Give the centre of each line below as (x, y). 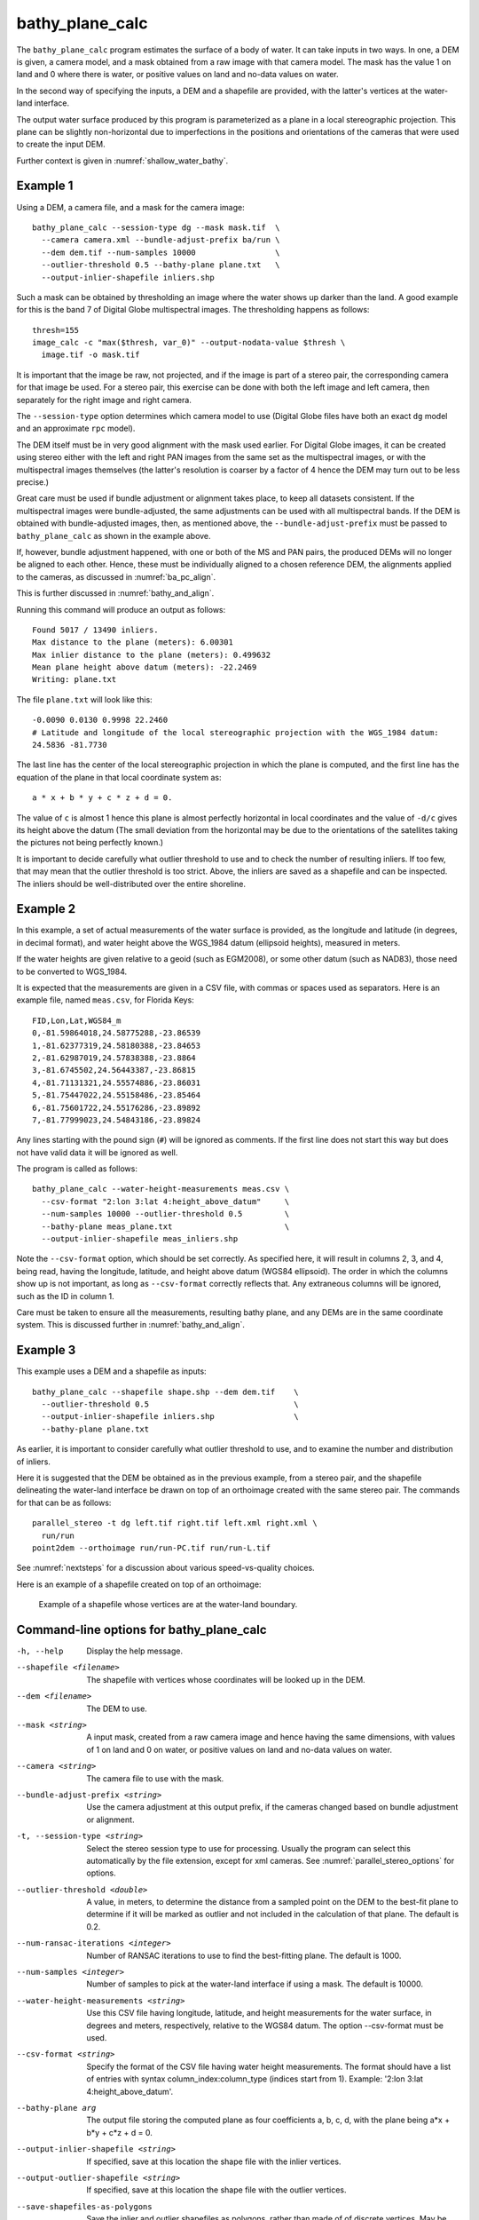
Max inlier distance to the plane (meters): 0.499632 (151, 654)
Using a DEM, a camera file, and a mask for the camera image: (131, 207)
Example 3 (46, 1350)
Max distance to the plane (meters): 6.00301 (133, 642)
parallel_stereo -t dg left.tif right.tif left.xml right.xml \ (175, 1523)
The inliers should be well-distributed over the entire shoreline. (131, 884)
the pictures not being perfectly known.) (90, 843)
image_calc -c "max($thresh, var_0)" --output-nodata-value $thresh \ (189, 343)
